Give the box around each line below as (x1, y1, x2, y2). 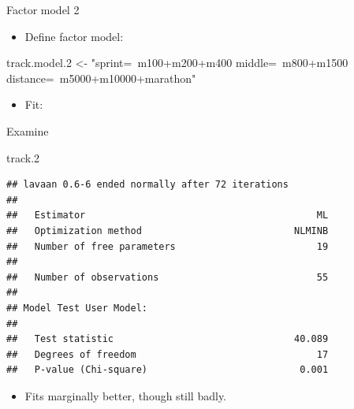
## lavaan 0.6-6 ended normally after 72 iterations (6, 179, 289, 191)
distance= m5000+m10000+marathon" (6, 69, 196, 86)
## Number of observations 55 (6, 271, 329, 283)
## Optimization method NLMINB (6, 225, 329, 236)
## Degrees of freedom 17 (6, 348, 329, 360)
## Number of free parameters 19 (6, 240, 329, 252)
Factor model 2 (6, 2, 80, 17)
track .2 (6, 149, 40, 165)
